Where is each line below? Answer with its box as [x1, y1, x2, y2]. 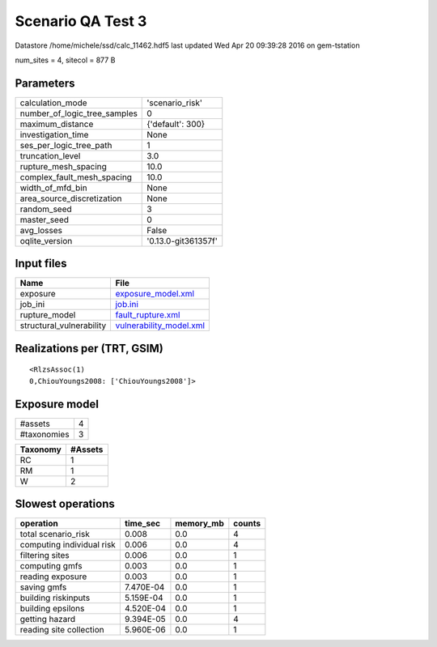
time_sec [124, 518, 161, 530]
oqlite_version [19, 235, 73, 246]
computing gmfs [19, 560, 83, 572]
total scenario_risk [19, 529, 91, 540]
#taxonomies [19, 428, 70, 440]
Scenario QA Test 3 [15, 12, 147, 30]
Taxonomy [19, 444, 62, 455]
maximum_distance [19, 118, 94, 130]
